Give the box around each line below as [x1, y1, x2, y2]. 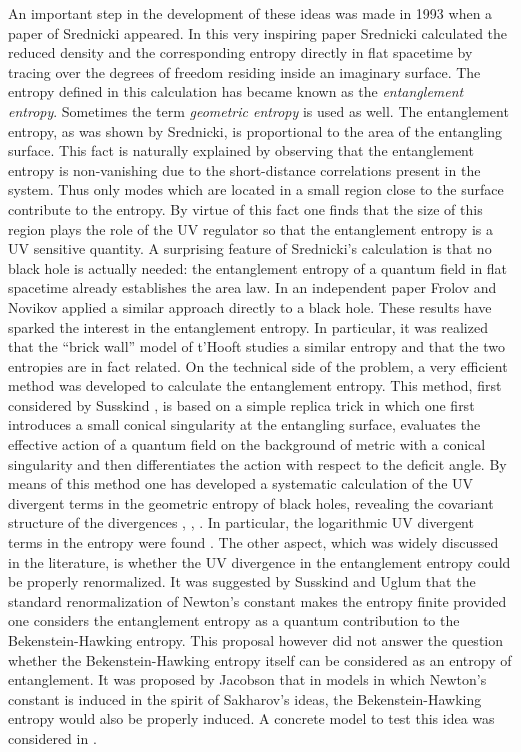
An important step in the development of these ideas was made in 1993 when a [8, 3, 493, 23]
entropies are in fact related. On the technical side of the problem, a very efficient [8, 355, 508, 376]
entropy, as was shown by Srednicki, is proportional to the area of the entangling [8, 120, 503, 141]
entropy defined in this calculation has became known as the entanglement [8, 81, 464, 102]
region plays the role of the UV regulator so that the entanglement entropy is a [8, 218, 493, 239]
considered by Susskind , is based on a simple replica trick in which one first [8, 394, 475, 415]
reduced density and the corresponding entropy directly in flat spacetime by [8, 42, 473, 63]
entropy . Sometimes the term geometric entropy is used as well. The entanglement [8, 100, 509, 121]
